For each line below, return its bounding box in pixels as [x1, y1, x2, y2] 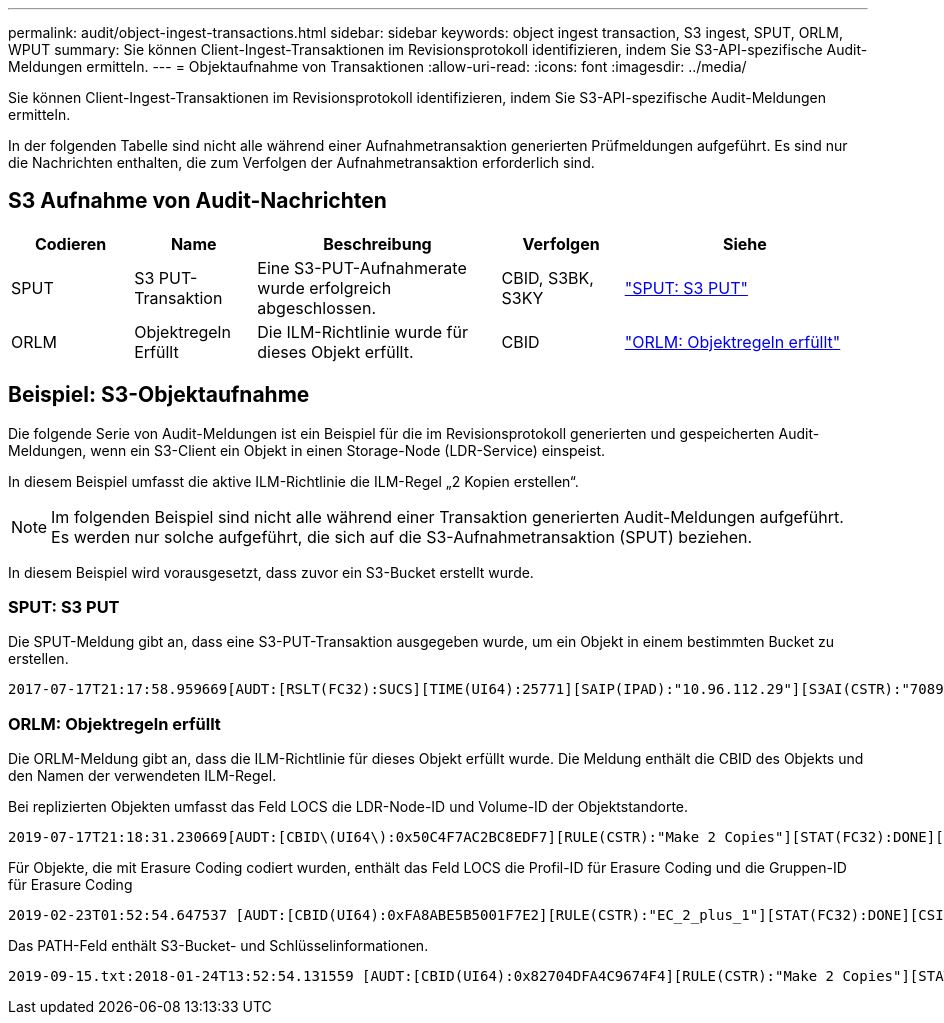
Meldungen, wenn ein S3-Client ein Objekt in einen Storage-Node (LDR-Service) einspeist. [8, 441, 606, 459]
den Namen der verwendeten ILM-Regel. [8, 767, 277, 785]
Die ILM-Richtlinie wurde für [257, 321, 468, 342]
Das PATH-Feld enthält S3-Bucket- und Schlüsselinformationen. [8, 937, 429, 955]
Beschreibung [323, 233, 432, 254]
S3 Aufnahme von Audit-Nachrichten [8, 188, 387, 214]
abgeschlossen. [257, 297, 376, 318]
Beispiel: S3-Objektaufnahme [8, 382, 310, 408]
